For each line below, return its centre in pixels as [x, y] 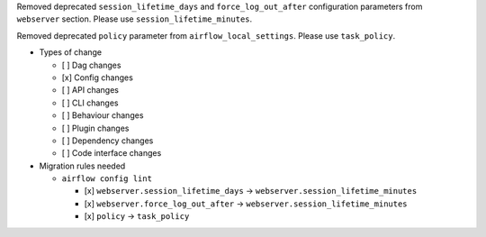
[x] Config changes [98, 77]
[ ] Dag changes [91, 65]
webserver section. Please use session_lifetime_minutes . [135, 19]
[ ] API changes [90, 90]
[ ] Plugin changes [95, 128]
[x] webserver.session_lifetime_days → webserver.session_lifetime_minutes [251, 191]
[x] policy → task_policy [137, 216]
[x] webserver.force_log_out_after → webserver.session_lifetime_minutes [246, 204]
